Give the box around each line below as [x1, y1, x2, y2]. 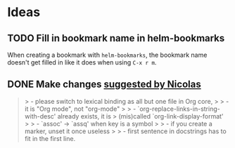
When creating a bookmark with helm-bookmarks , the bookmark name [7, 51, 208, 59]
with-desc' [24, 112, 56, 120]
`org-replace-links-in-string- [137, 105, 220, 113]
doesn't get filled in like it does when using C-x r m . [7, 58, 157, 67]
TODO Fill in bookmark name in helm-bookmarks [7, 32, 225, 44]
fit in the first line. [24, 134, 76, 142]
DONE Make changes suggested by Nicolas [7, 79, 202, 90]
